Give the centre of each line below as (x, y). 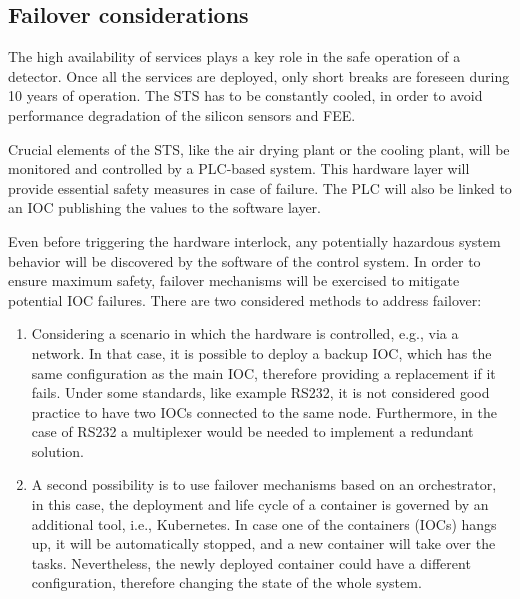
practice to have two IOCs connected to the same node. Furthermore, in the (264, 411)
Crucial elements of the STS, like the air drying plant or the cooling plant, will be (259, 148)
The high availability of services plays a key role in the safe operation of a (234, 56)
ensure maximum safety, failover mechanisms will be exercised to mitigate (234, 280)
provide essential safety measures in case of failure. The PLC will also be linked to (260, 187)
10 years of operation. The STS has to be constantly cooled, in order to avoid (245, 95)
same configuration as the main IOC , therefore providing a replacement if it (263, 372)
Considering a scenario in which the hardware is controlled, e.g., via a (245, 333)
